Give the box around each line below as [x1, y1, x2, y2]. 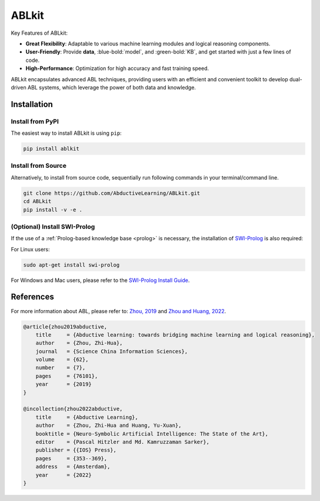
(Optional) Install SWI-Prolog [11, 223, 95, 231]
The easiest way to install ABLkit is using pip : [11, 130, 122, 137]
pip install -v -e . [23, 206, 82, 213]
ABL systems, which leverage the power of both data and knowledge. [27, 84, 196, 91]
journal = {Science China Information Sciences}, [35, 348, 188, 354]
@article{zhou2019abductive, [23, 323, 108, 330]
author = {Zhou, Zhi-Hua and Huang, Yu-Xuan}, [35, 422, 182, 429]
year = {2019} [35, 381, 92, 388]
